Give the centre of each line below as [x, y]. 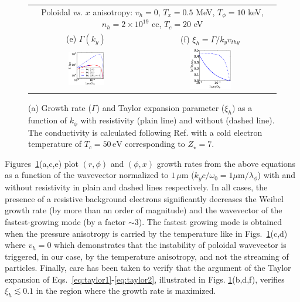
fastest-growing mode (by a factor [65, 221]
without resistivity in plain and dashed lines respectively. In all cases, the [136, 187]
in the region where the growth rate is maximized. [126, 291]
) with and [277, 175]
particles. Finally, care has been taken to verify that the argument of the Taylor [148, 268]
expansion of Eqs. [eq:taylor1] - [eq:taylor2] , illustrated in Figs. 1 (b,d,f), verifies [145, 279]
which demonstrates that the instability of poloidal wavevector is [170, 245]
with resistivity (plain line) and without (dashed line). [178, 120]
